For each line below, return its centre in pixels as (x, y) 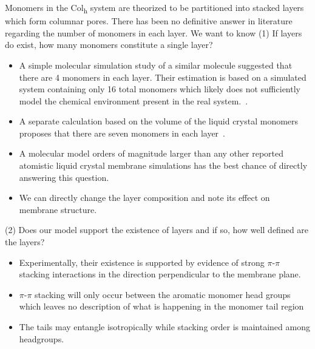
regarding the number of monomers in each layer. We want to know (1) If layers (154, 32)
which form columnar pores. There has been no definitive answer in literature (149, 21)
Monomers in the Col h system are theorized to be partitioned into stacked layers (154, 8)
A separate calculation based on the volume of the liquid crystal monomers (159, 121)
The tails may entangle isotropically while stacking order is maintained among (164, 327)
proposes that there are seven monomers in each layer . (122, 133)
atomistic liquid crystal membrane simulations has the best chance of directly (163, 165)
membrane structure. (58, 209)
